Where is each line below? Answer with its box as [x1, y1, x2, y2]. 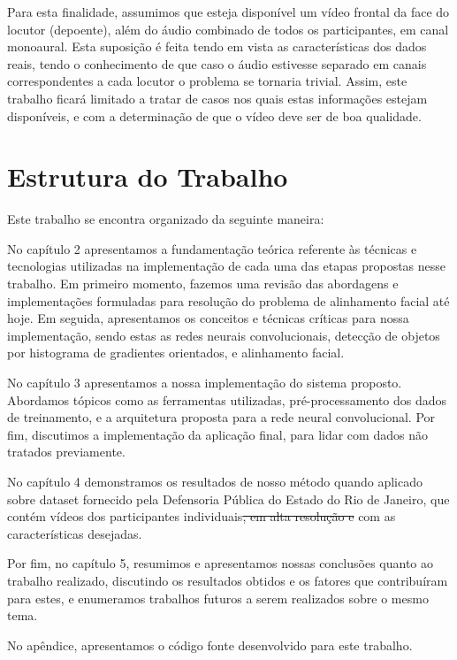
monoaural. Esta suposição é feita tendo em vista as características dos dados [7, 37, 427, 56]
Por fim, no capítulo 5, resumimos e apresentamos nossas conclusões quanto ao [7, 554, 434, 572]
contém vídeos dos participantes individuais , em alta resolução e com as [7, 507, 396, 526]
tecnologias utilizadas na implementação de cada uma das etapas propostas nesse [7, 257, 446, 275]
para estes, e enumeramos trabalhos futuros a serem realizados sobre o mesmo [7, 588, 429, 607]
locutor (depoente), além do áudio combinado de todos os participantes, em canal [7, 19, 449, 38]
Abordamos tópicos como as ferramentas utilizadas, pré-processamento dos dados [7, 390, 447, 409]
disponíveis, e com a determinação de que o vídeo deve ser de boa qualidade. [7, 106, 422, 125]
